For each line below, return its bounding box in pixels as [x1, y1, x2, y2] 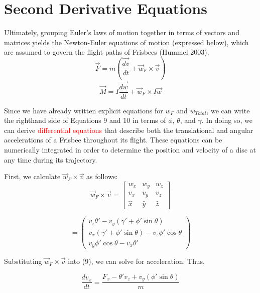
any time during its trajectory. [4, 154, 97, 165]
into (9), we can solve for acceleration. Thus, [68, 256, 205, 266]
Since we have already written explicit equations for [4, 105, 163, 115]
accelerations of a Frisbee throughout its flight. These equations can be [4, 134, 222, 145]
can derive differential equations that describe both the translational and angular [4, 124, 253, 135]
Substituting [4, 256, 42, 266]
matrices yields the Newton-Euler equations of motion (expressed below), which [4, 37, 249, 47]
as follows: [86, 171, 118, 182]
